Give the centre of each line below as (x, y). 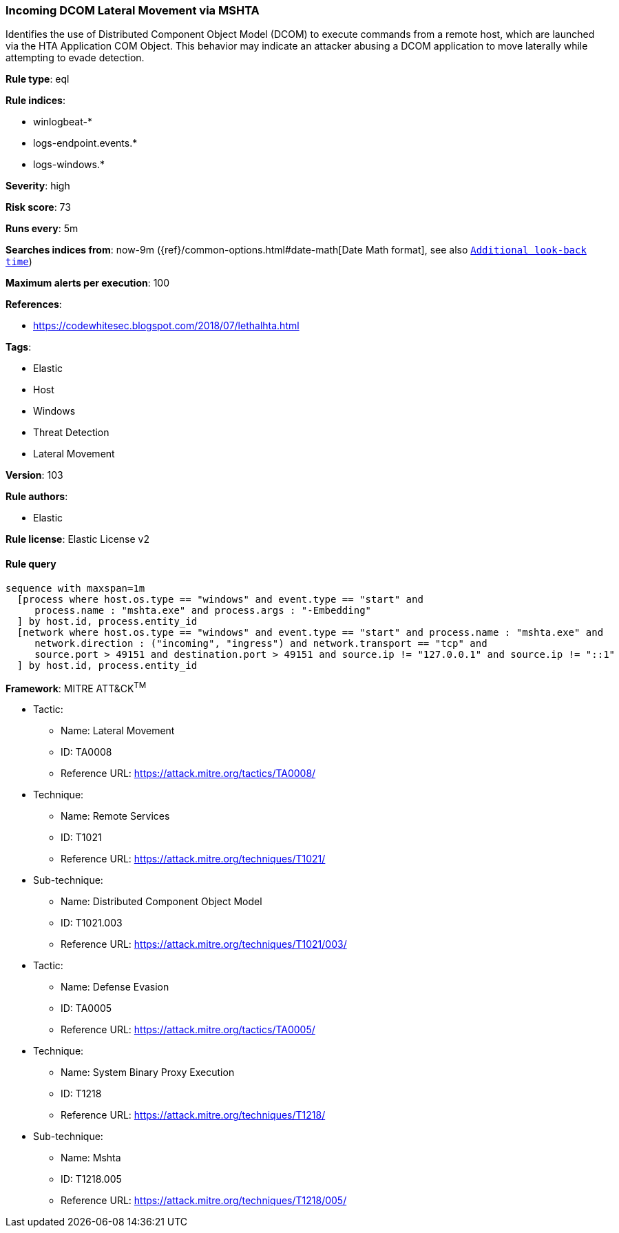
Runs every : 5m (42, 229)
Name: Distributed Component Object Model (161, 902)
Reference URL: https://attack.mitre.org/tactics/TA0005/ (188, 1030)
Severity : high (38, 186)
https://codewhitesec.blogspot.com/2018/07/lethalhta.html (166, 326)
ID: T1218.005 (91, 1179)
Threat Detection (71, 433)
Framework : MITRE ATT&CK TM (76, 687)
